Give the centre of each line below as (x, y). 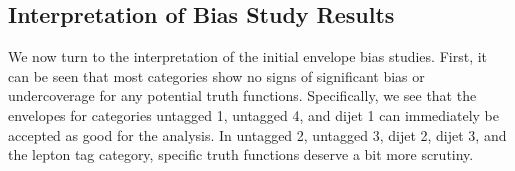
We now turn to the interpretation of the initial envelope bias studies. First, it (248, 56)
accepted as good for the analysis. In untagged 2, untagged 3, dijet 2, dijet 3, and (257, 134)
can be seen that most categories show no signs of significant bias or (216, 75)
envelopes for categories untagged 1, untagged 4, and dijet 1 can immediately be (253, 114)
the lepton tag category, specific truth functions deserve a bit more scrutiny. (241, 154)
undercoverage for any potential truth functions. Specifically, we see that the (242, 95)
